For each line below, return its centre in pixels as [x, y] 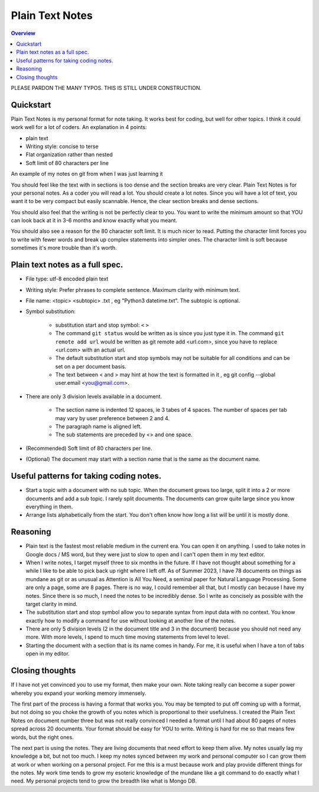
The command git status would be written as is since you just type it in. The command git [170, 333]
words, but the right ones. [42, 737]
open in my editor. [48, 653]
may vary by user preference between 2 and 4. [113, 418]
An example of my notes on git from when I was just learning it [87, 174]
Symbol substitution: [51, 311]
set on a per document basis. [91, 366]
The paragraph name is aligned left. [98, 427]
